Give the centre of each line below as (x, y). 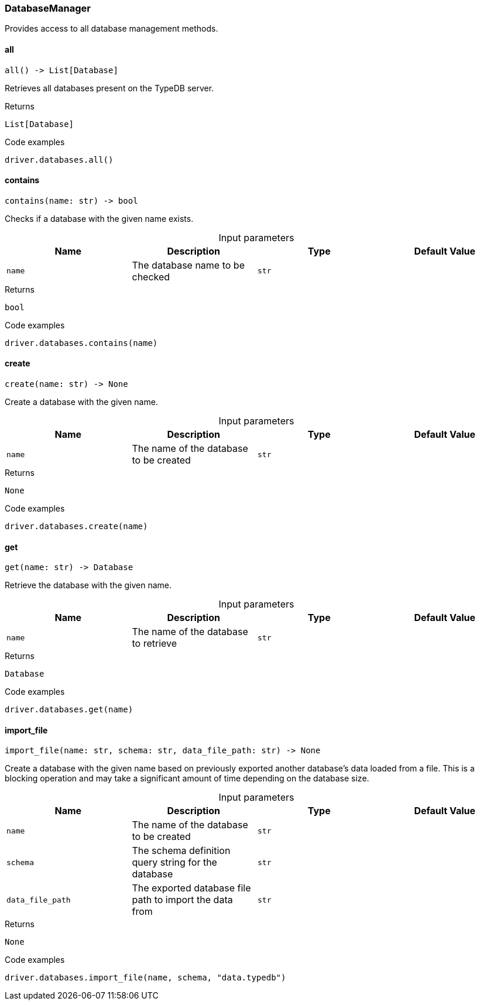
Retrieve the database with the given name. (88, 585)
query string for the (174, 862)
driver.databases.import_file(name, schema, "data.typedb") (145, 978)
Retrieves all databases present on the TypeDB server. (109, 88)
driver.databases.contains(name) (81, 343)
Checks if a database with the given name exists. (99, 218)
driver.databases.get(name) (69, 710)
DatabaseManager (48, 8)
